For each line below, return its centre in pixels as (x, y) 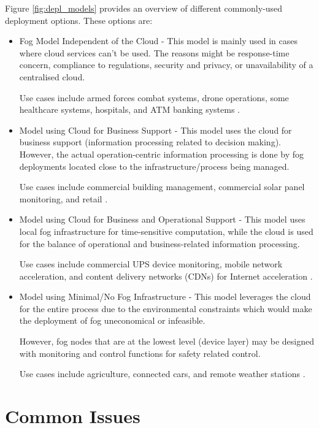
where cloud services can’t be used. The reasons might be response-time (154, 52)
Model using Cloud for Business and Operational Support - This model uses (162, 219)
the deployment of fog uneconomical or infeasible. (112, 320)
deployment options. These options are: (79, 20)
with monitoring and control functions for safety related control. (140, 353)
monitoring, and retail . (63, 198)
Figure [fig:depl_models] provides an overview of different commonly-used (144, 8)
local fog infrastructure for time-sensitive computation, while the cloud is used (166, 231)
